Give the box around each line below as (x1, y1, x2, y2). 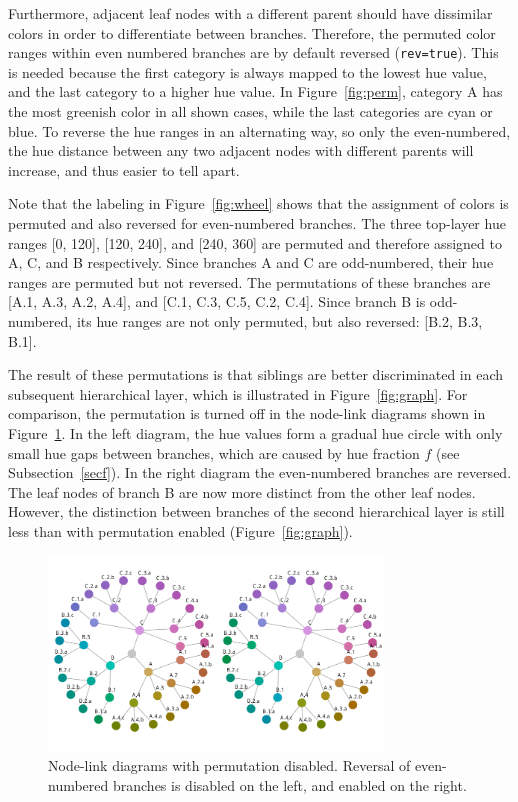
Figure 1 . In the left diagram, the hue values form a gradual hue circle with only (8, 422, 503, 443)
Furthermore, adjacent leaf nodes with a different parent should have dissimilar (8, 3, 493, 23)
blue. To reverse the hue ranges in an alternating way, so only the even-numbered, (8, 120, 511, 141)
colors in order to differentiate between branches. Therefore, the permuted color (8, 22, 496, 43)
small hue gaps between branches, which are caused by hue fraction (8, 442, 420, 463)
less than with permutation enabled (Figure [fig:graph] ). (8, 520, 353, 541)
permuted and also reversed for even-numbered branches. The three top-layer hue (8, 213, 506, 233)
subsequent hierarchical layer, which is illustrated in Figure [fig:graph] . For (8, 383, 468, 404)
